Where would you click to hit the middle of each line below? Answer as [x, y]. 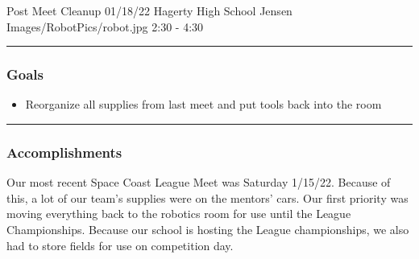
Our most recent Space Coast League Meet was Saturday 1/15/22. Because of [199, 182]
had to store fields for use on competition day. [120, 245]
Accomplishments [64, 152]
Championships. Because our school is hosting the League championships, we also [208, 229]
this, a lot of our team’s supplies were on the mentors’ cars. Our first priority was [207, 197]
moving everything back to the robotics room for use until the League [179, 214]
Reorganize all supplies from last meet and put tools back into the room [203, 104]
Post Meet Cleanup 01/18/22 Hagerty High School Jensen [149, 10]
